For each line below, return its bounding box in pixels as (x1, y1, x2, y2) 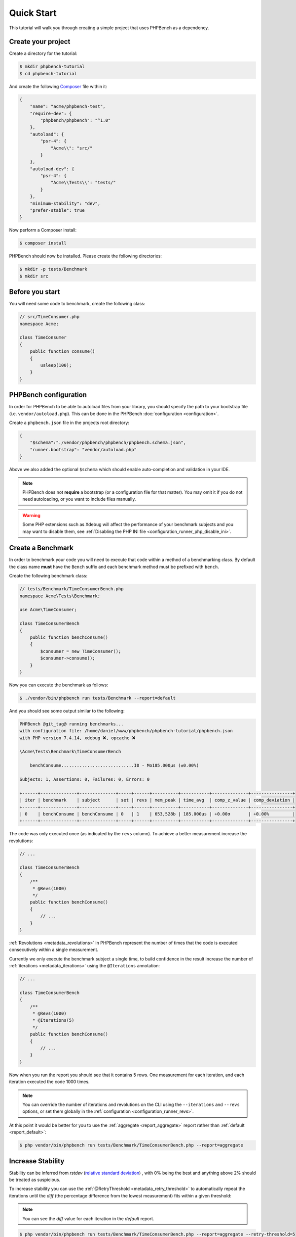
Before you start (9, 287, 60, 296)
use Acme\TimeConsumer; (19, 607, 77, 613)
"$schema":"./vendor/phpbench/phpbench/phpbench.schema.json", (30, 440, 186, 445)
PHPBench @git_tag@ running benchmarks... (19, 721, 124, 727)
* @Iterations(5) (32, 1017, 74, 1023)
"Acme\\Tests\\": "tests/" (50, 180, 116, 186)
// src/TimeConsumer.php (19, 314, 80, 320)
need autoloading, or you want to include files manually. (22, 496, 136, 502)
